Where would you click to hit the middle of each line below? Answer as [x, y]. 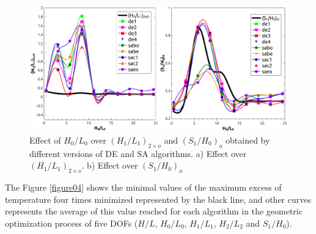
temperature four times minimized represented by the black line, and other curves [158, 199]
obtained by [248, 140]
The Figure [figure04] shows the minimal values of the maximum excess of [143, 187]
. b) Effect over [110, 165]
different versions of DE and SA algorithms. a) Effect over [138, 153]
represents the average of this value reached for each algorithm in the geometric [154, 211]
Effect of [45, 140]
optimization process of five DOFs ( [72, 223]
